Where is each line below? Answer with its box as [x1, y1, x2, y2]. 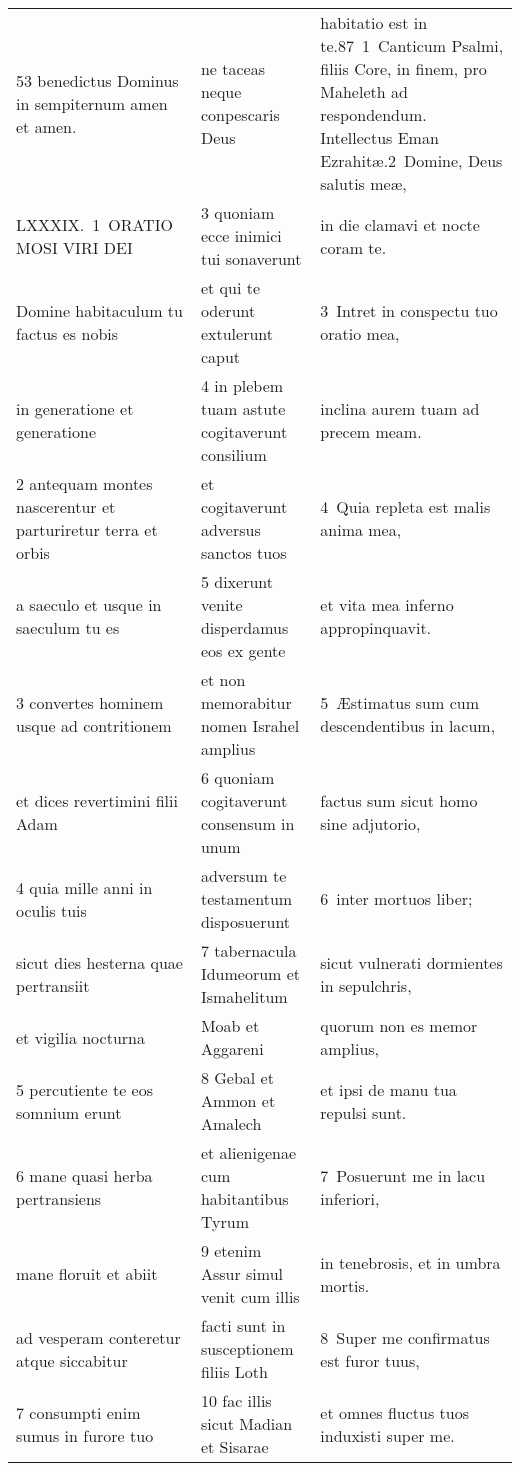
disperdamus [200, 616, 289, 639]
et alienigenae [200, 1141, 297, 1164]
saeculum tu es [16, 616, 120, 639]
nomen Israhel [200, 714, 300, 737]
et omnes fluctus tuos [320, 1400, 469, 1424]
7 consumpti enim [16, 1400, 141, 1424]
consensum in [200, 812, 295, 835]
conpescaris [200, 103, 280, 126]
